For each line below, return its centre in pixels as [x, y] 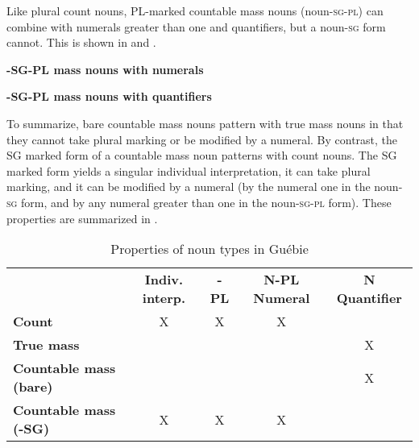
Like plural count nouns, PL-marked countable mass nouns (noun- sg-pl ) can [195, 10]
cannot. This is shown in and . [81, 42]
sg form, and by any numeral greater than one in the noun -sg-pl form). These [199, 202]
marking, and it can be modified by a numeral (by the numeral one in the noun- [205, 187]
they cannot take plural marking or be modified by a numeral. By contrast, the [202, 139]
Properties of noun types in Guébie [209, 249]
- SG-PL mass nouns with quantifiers [109, 96]
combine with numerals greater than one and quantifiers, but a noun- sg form [196, 26]
